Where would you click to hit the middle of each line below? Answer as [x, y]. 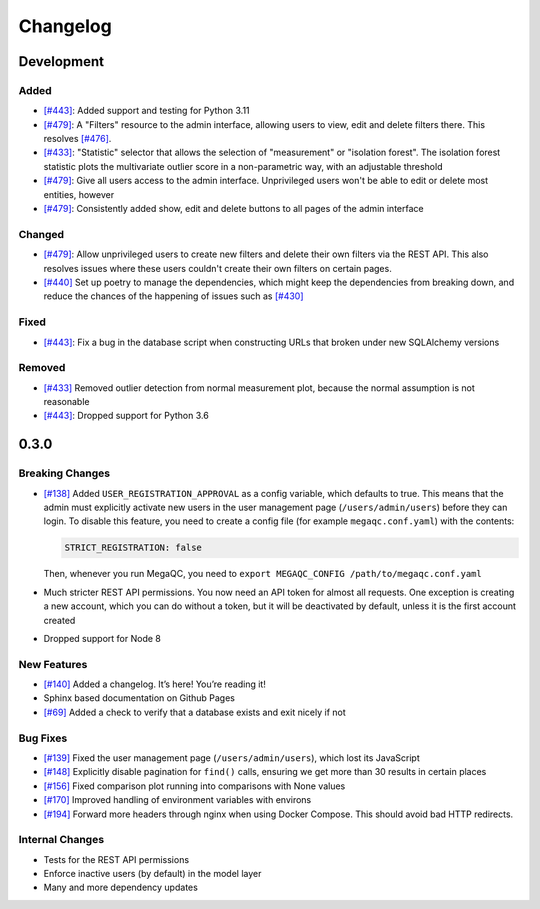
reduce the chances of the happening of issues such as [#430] [173, 296]
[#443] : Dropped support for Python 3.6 [126, 416]
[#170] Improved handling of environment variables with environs [177, 800]
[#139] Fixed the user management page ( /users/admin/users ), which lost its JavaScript [231, 757]
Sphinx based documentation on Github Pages [139, 698]
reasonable [66, 402]
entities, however [79, 194]
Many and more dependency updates [121, 887]
